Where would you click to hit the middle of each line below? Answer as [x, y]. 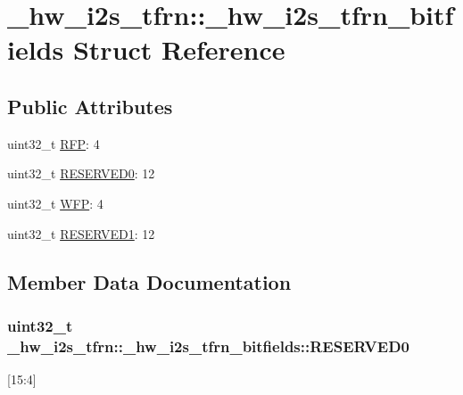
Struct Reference [179, 49]
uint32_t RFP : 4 [54, 143]
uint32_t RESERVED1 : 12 [81, 233]
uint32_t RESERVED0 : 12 [81, 173]
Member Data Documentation [149, 281]
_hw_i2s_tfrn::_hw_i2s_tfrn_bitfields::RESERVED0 [208, 346]
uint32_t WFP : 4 [55, 203]
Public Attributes [90, 106]
